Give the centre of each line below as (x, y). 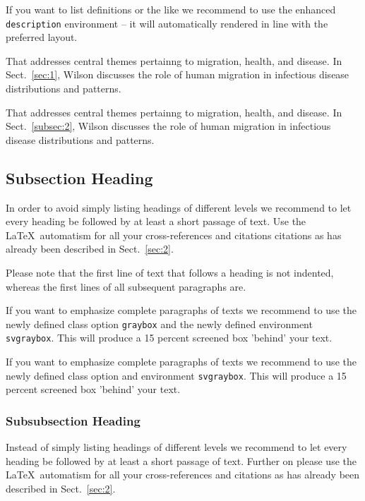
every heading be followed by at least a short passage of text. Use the (156, 221)
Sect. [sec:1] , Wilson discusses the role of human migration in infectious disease (178, 74)
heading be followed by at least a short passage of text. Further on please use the (181, 460)
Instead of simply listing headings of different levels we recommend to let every (176, 447)
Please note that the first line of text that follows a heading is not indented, (170, 272)
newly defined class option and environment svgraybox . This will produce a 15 (176, 375)
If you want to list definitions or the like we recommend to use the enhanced (171, 9)
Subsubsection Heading (73, 420)
